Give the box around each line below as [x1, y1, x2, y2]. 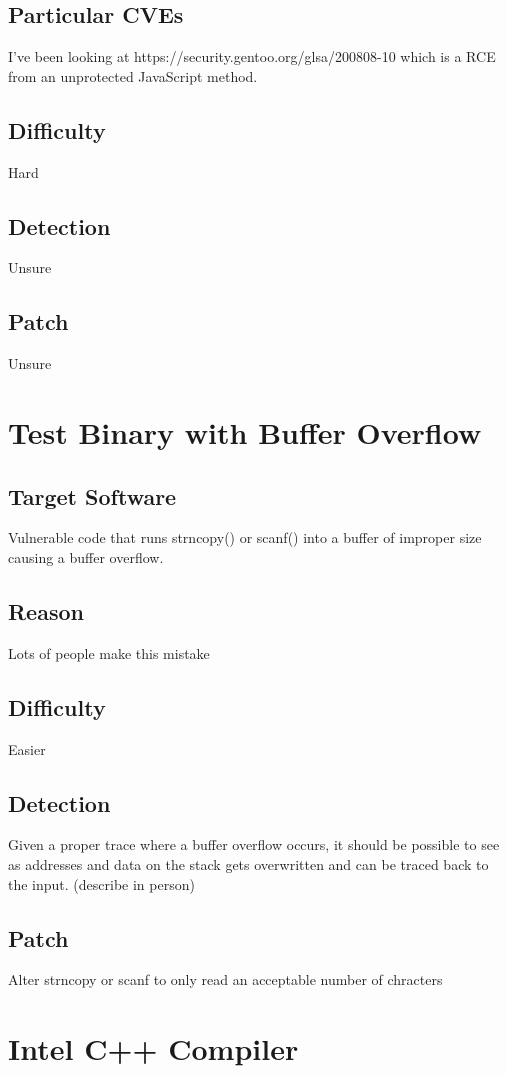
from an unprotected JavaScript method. [8, 65, 258, 86]
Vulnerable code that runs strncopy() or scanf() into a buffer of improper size [8, 527, 482, 548]
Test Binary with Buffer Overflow [8, 411, 482, 452]
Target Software [8, 480, 177, 511]
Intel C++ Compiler [8, 1028, 299, 1069]
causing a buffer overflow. [8, 546, 164, 567]
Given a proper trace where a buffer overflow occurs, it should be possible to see [8, 834, 500, 855]
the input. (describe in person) [8, 873, 195, 894]
